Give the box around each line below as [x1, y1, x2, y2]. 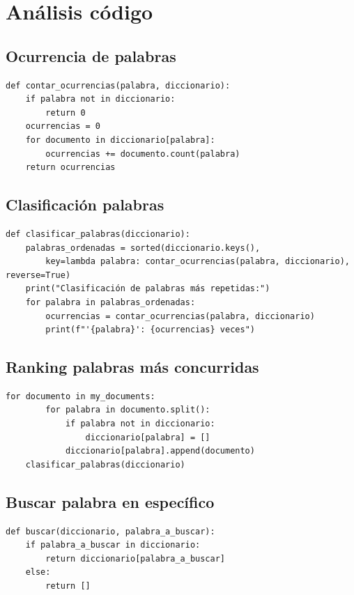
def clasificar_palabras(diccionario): [6, 229, 190, 239]
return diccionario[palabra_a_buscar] [45, 553, 225, 564]
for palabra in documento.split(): [45, 405, 210, 415]
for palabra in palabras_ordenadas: [25, 297, 196, 307]
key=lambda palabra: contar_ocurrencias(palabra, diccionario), [45, 256, 350, 267]
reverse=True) [6, 270, 71, 280]
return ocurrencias [25, 162, 116, 173]
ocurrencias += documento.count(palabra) [45, 148, 240, 159]
